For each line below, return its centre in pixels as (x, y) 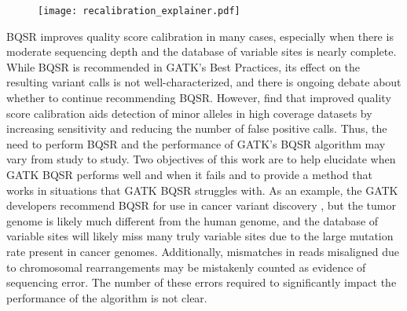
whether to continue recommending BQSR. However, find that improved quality (199, 98)
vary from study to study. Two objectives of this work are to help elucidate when (201, 159)
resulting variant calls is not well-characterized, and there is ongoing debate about (204, 82)
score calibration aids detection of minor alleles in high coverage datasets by (189, 113)
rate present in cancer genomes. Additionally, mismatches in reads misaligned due (203, 251)
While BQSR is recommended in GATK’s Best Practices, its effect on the (183, 66)
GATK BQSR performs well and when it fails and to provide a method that (189, 174)
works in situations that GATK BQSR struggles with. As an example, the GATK (202, 190)
